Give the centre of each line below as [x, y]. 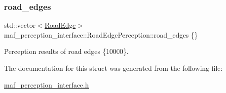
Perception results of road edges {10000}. [66, 51]
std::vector [20, 25]
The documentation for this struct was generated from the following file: [113, 68]
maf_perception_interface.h [46, 84]
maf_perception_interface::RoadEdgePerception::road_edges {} [101, 34]
